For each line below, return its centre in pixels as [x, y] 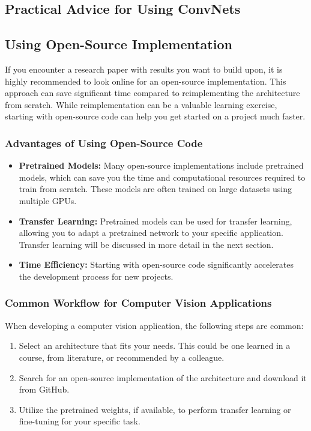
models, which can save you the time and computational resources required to [162, 177]
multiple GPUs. [48, 200]
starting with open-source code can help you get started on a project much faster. [155, 116]
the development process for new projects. [96, 276]
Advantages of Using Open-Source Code [104, 143]
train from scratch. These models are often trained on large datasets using [155, 189]
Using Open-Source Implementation [119, 44]
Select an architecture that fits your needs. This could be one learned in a [155, 345]
